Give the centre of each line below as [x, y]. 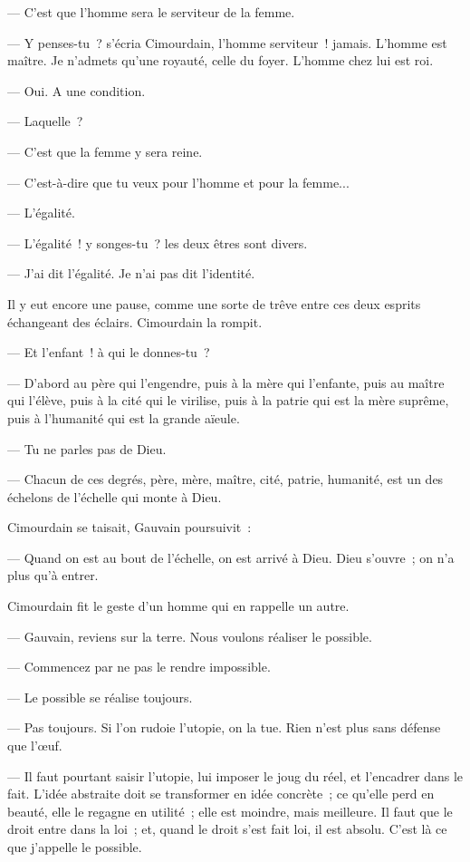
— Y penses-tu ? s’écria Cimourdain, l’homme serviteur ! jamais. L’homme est [227, 42]
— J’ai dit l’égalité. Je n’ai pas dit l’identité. [131, 273]
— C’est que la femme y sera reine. [105, 151]
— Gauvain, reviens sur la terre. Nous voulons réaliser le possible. [190, 636]
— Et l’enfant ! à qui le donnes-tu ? [109, 352]
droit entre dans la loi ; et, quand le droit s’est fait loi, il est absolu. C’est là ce [227, 829]
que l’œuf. [35, 746]
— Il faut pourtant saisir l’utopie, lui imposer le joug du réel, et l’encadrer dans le [235, 775]
